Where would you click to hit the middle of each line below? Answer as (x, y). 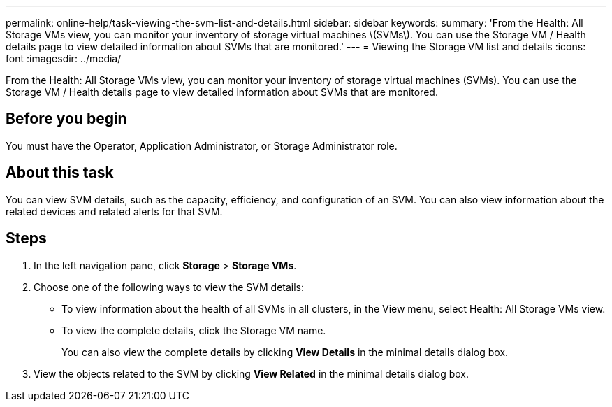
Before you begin (66, 119)
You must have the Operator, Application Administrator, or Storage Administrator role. (202, 145)
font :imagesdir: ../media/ (64, 58)
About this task (60, 173)
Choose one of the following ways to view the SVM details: (169, 287)
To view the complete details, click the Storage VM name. (194, 330)
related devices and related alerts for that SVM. (114, 211)
